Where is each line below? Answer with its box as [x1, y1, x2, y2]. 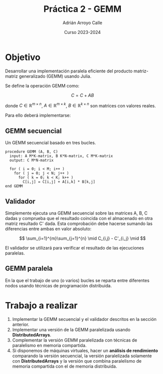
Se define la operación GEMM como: [5, 83, 80, 89]
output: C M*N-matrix [9, 158, 54, 163]
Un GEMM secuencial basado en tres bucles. [5, 140, 96, 146]
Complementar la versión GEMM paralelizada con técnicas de [12, 337, 137, 343]
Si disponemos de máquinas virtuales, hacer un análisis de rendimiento [12, 347, 158, 353]
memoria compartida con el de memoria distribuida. [12, 363, 117, 369]
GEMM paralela [5, 264, 53, 273]
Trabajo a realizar [5, 300, 78, 311]
